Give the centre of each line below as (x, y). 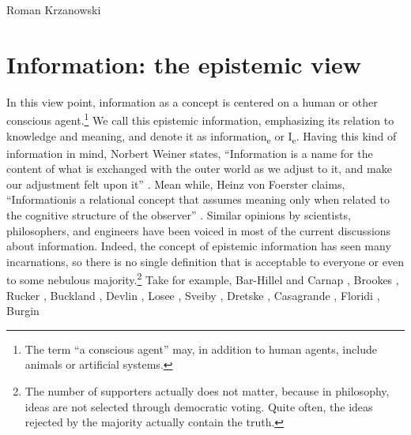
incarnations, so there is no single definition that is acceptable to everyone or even (205, 261)
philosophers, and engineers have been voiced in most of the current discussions (199, 230)
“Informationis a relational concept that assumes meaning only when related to (198, 199)
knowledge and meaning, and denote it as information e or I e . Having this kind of (202, 137)
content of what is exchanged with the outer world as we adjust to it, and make (199, 169)
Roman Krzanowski (54, 9)
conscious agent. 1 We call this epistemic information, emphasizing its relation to (200, 119)
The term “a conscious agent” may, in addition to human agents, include (201, 349)
